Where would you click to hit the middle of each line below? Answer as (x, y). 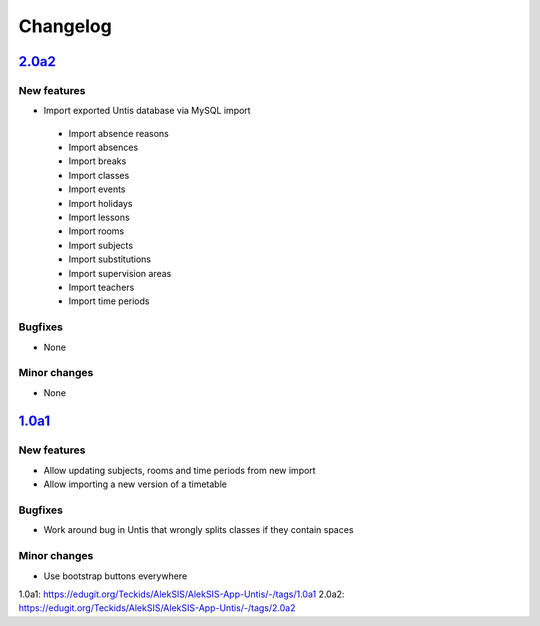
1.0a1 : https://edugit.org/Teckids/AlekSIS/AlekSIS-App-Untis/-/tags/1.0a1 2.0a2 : (181, 594)
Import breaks (97, 161)
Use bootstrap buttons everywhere (115, 576)
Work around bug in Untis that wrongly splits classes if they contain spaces (198, 530)
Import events (97, 189)
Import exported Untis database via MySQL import (147, 111)
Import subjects (101, 245)
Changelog (65, 26)
